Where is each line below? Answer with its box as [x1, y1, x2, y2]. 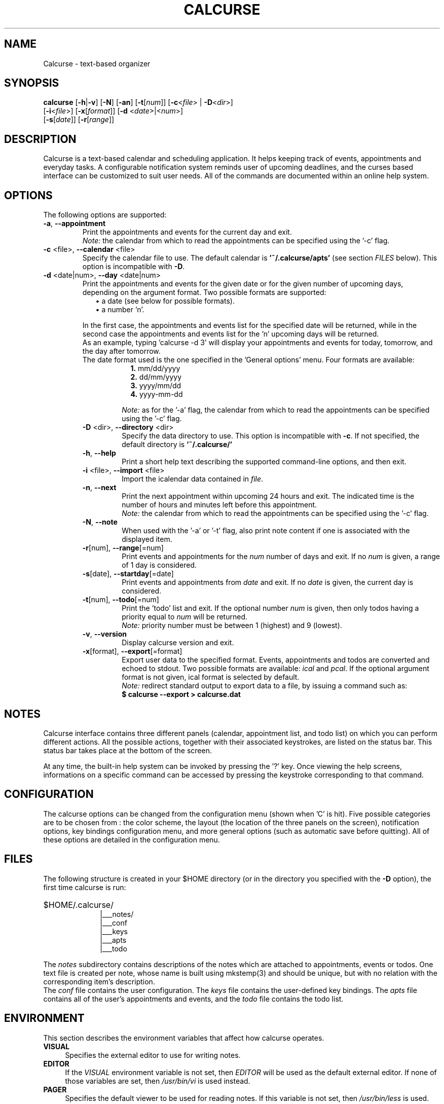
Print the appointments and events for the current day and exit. [82, 228, 292, 237]
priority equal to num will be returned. [122, 612, 247, 621]
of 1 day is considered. [122, 561, 197, 570]
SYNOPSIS [4, 77, 59, 90]
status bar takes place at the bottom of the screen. [43, 746, 212, 755]
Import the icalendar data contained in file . [122, 474, 264, 484]
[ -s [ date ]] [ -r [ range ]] [43, 115, 115, 124]
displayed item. [122, 535, 172, 544]
